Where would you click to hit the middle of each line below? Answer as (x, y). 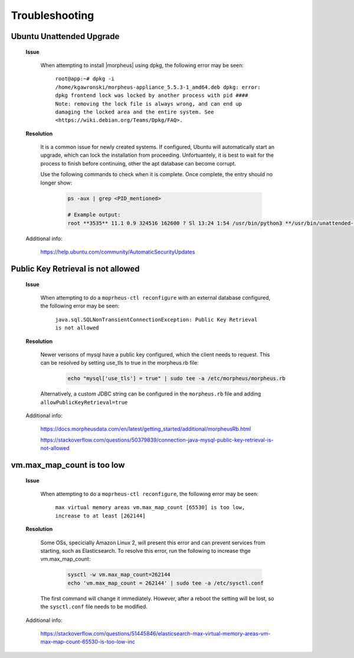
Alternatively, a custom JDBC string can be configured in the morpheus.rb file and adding (151, 394)
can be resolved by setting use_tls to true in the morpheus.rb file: (119, 363)
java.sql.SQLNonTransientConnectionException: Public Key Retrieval (156, 320)
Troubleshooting (53, 15)
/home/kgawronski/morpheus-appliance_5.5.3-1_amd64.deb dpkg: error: (158, 87)
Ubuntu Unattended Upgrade (65, 36)
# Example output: (94, 215)
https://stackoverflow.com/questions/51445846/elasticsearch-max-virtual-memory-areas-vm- (155, 633)
